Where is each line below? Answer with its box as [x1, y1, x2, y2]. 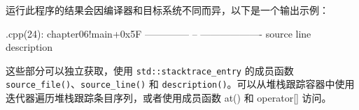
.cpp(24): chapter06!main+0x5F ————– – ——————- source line [6, 26, 311, 40]
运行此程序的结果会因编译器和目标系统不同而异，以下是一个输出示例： [6, 3, 329, 17]
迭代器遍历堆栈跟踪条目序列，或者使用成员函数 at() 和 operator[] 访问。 [6, 91, 332, 105]
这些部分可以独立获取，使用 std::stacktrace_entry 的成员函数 [6, 63, 294, 77]
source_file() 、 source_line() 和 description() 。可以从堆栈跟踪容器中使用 [6, 77, 355, 91]
